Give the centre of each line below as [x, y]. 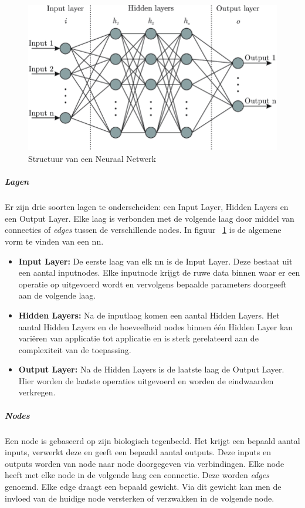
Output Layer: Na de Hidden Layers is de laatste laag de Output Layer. [151, 369]
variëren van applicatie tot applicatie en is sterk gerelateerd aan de [138, 338]
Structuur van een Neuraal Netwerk [92, 158]
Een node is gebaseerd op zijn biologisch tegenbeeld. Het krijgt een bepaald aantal [152, 440]
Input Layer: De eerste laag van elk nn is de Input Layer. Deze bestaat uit [155, 261]
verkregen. [37, 392]
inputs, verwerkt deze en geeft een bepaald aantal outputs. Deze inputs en [138, 452]
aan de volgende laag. [57, 295]
